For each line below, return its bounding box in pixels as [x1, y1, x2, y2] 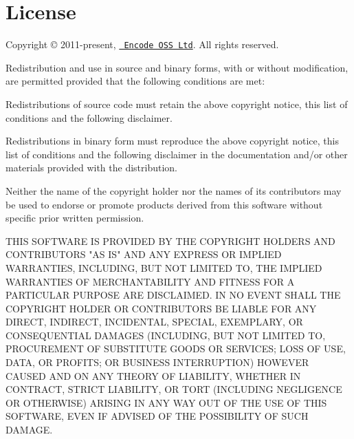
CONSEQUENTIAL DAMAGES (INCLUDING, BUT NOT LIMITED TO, [5, 328, 326, 342]
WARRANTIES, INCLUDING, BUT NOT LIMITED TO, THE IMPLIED [5, 260, 322, 275]
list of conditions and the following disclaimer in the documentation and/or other [5, 147, 348, 161]
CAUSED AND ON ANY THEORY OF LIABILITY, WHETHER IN [5, 368, 301, 383]
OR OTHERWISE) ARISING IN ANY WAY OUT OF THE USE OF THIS [5, 395, 327, 409]
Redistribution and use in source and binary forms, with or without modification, [5, 60, 349, 74]
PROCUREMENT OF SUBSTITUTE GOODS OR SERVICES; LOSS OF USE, [5, 341, 346, 356]
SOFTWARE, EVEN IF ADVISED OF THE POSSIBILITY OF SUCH [5, 409, 309, 423]
